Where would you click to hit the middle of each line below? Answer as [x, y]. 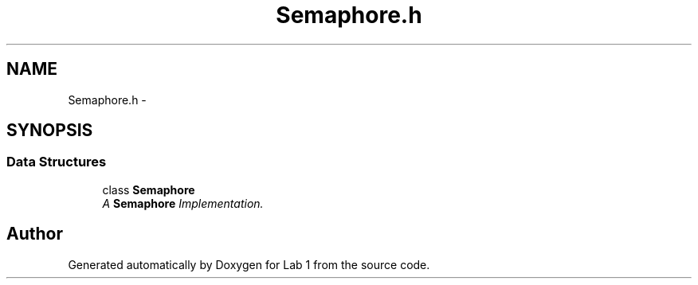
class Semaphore [149, 189]
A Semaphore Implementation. [183, 203]
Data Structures [57, 162]
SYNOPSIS [50, 131]
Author [35, 234]
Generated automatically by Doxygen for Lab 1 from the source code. [249, 264]
